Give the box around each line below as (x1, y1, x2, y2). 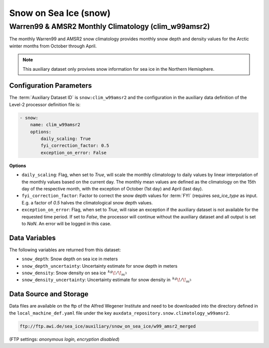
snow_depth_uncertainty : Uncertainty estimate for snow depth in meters (21, 263, 178, 269)
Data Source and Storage (9, 290, 89, 299)
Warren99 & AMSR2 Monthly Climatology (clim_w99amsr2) (9, 22, 210, 31)
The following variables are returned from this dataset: (9, 247, 121, 253)
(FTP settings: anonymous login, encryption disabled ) (9, 336, 120, 342)
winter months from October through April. (9, 43, 97, 49)
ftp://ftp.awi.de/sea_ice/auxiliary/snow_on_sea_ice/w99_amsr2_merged (19, 323, 196, 329)
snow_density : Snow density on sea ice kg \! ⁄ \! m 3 (21, 269, 127, 277)
